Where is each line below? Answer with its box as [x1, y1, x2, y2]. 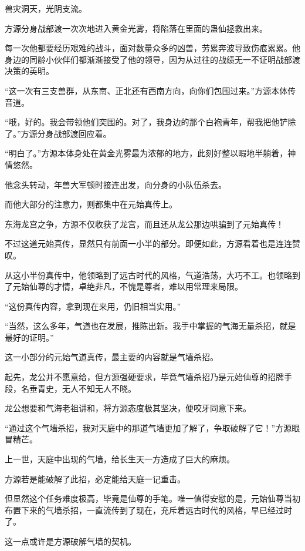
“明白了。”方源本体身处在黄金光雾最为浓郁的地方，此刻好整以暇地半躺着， [5, 147, 288, 159]
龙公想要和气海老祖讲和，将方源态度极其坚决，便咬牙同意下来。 [5, 402, 251, 414]
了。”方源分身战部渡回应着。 [5, 127, 111, 139]
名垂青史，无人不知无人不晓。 [21, 382, 136, 394]
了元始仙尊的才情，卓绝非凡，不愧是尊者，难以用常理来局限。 [5, 280, 243, 293]
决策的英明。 [5, 65, 54, 77]
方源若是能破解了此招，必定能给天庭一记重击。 [5, 472, 185, 485]
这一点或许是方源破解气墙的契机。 [5, 535, 136, 547]
